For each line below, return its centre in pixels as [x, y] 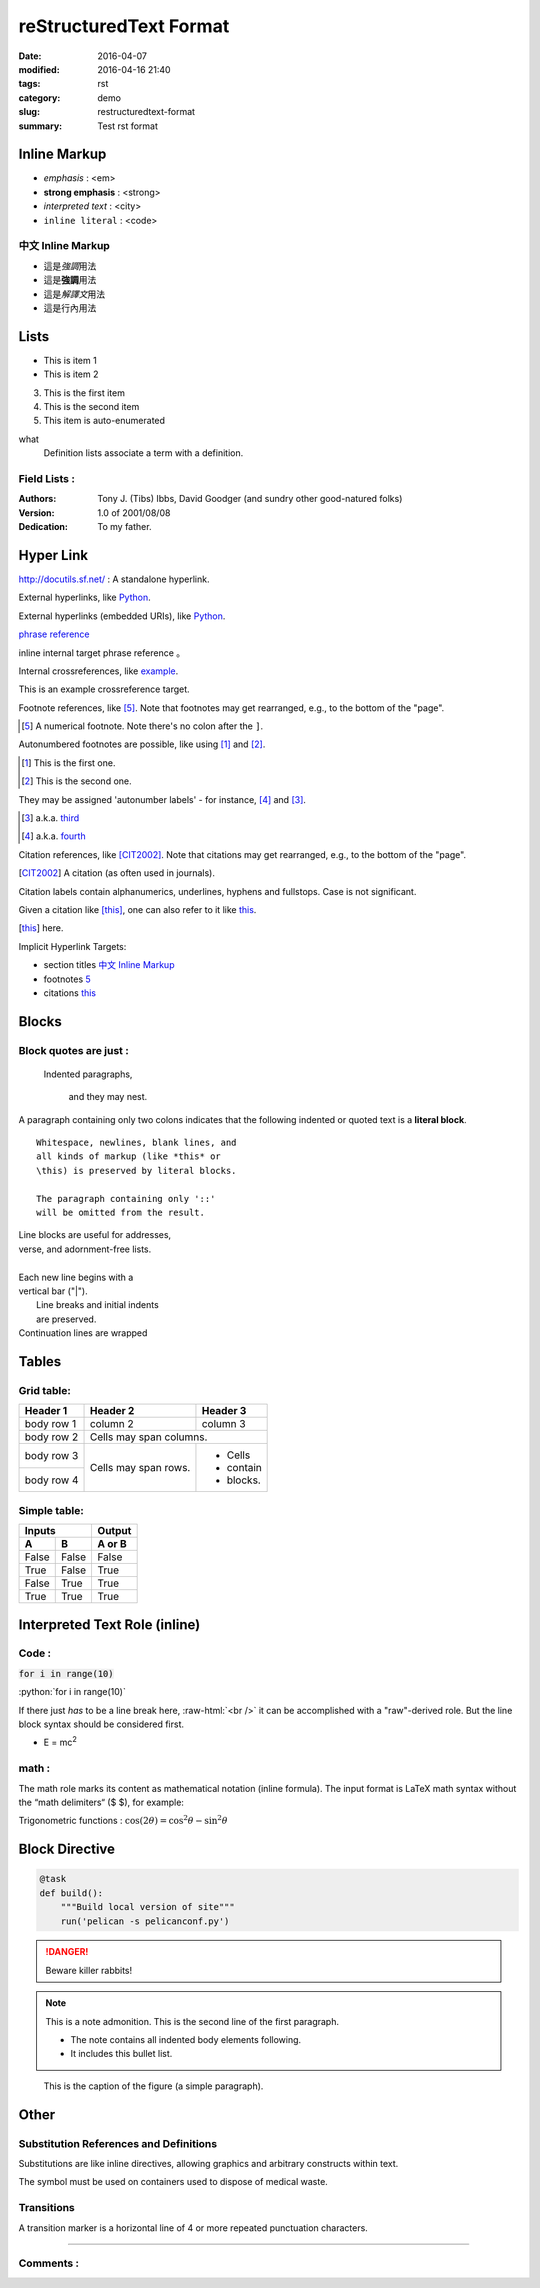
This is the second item [91, 406]
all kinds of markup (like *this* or [129, 1156]
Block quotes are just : [73, 1050]
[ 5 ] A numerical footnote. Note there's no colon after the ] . [142, 726]
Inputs [40, 1531]
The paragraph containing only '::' [126, 1198]
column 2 [111, 1424]
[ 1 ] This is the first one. [68, 762]
